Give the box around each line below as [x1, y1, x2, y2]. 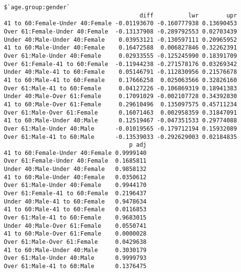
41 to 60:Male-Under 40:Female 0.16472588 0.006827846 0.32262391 [4, 44, 237, 51]
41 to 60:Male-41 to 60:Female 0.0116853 [4, 206, 147, 213]
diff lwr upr [139, 12, 237, 19]
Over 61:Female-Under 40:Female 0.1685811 [4, 157, 147, 165]
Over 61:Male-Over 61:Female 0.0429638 [4, 238, 147, 246]
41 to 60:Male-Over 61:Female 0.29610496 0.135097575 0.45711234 [4, 101, 237, 108]
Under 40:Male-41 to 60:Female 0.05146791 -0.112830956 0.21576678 [4, 68, 237, 76]
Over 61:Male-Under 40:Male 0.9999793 [4, 255, 147, 262]
